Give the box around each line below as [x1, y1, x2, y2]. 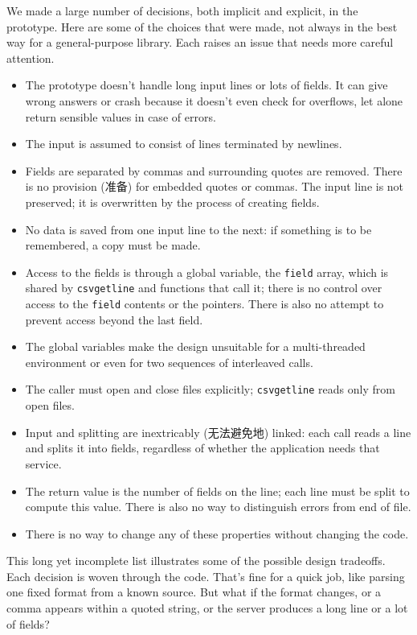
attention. [6, 49, 55, 66]
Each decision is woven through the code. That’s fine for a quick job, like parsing [6, 567, 405, 584]
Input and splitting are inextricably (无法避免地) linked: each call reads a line [25, 423, 411, 440]
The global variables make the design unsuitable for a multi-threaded [25, 338, 366, 355]
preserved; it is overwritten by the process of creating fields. [25, 193, 320, 210]
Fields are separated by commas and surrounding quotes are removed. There [25, 162, 403, 179]
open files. [25, 397, 75, 414]
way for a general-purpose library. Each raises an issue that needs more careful [6, 34, 394, 51]
